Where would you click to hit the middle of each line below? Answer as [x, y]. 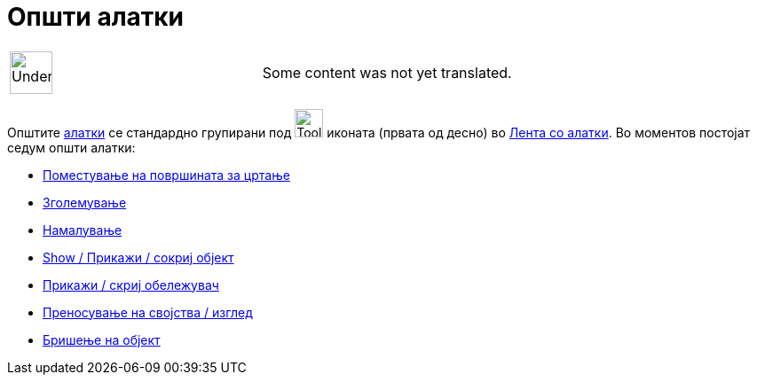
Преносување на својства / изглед [148, 312]
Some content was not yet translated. [387, 72]
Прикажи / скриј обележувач [131, 285]
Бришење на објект [102, 339]
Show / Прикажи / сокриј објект [138, 257]
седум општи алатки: [71, 147]
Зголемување [85, 202]
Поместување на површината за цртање [166, 175]
